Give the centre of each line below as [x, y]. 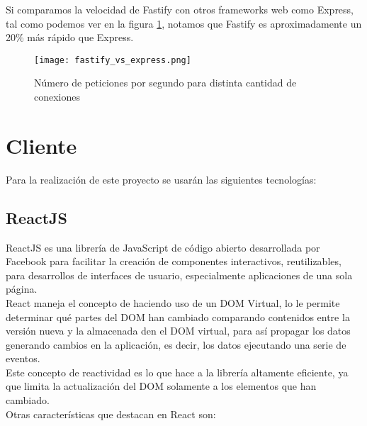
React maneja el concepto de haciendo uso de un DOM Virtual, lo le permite [173, 302]
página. [22, 289]
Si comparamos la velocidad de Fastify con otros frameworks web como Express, [180, 9]
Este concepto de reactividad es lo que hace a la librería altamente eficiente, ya [177, 372]
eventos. [23, 358]
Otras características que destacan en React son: [111, 414]
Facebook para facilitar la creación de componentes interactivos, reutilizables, [174, 261]
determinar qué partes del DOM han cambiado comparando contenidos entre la [178, 316]
